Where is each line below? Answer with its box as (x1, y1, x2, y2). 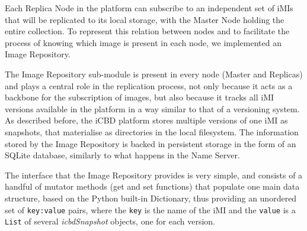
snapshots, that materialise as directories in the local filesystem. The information (5, 125, 299, 138)
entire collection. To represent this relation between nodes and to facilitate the (5, 25, 290, 37)
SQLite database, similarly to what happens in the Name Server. (5, 149, 240, 161)
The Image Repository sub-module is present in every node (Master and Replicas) (5, 67, 303, 80)
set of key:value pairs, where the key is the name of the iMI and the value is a (5, 203, 296, 216)
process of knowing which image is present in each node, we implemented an (5, 36, 282, 48)
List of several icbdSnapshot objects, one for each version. (5, 215, 216, 227)
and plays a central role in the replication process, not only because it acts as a (5, 79, 293, 92)
